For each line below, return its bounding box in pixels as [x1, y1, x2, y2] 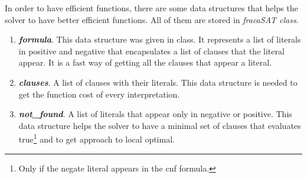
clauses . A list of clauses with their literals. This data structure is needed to [18, 76, 298, 88]
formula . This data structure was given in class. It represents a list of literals [18, 33, 301, 46]
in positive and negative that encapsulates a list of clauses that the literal [18, 44, 285, 57]
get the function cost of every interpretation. [18, 88, 180, 100]
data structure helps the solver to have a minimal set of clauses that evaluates [18, 119, 301, 131]
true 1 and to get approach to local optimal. [18, 131, 175, 145]
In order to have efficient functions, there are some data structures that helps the [5, 2, 298, 14]
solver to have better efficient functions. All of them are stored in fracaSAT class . [5, 13, 299, 25]
